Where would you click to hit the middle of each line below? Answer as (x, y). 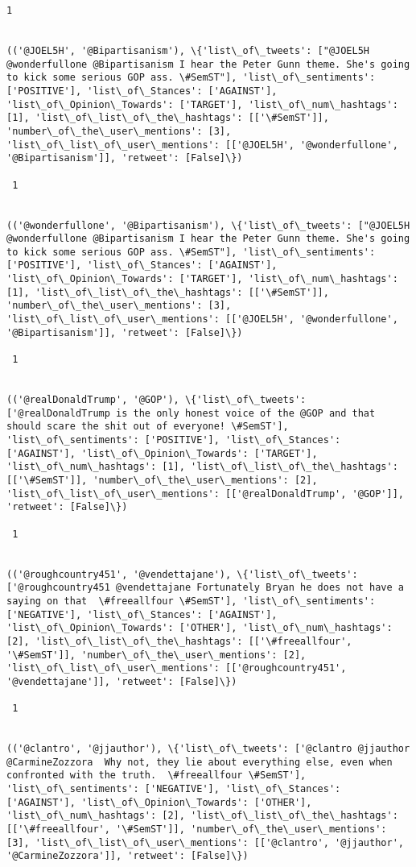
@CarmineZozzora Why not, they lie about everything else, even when (200, 762)
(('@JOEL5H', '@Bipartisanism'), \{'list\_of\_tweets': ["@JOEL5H (188, 50)
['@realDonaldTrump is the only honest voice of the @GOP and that (191, 413)
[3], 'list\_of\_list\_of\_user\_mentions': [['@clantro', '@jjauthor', (205, 842)
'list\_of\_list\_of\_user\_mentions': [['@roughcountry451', (177, 668)
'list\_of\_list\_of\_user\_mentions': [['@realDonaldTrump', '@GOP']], (205, 494)
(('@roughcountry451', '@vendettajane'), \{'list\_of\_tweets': (182, 574)
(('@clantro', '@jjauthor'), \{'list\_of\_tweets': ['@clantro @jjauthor (208, 749)
